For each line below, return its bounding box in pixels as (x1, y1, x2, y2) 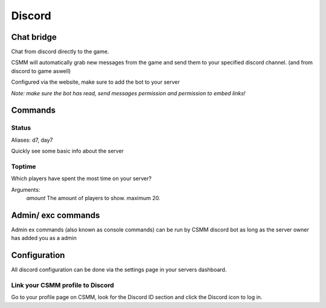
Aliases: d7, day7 (11, 136, 53, 143)
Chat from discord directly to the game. (11, 48, 109, 55)
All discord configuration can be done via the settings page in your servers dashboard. (11, 266, 227, 274)
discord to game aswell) (11, 67, 71, 75)
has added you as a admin (11, 234, 77, 242)
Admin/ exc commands (11, 210, 100, 220)
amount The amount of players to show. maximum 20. (26, 195, 161, 202)
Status (11, 124, 31, 132)
